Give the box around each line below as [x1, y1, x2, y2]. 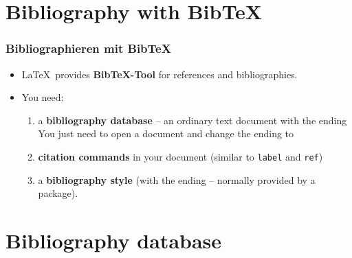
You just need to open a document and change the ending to [38, 126, 294, 141]
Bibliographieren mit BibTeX [5, 40, 171, 57]
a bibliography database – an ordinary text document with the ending [38, 113, 347, 127]
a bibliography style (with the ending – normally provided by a [38, 172, 316, 187]
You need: [21, 90, 64, 104]
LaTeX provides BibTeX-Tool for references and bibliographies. [21, 67, 298, 81]
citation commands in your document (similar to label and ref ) [38, 149, 323, 163]
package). [38, 186, 78, 200]
